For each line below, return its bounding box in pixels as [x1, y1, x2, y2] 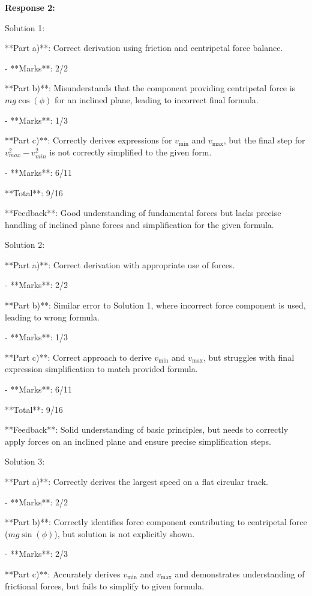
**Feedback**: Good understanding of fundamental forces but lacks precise [5, 206, 281, 219]
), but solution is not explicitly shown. [54, 527, 195, 540]
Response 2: [5, 1, 55, 13]
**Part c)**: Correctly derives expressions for [5, 134, 172, 146]
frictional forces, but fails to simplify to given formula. [5, 579, 205, 592]
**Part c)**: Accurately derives [5, 567, 121, 580]
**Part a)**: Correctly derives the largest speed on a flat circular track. [5, 475, 268, 487]
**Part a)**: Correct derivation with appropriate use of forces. [5, 258, 235, 271]
